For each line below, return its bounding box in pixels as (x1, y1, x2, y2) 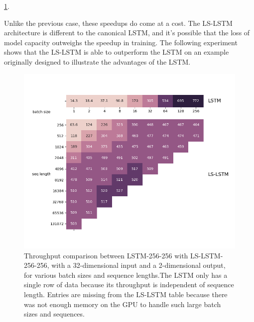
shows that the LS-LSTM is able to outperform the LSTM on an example (4, 47, 229, 57)
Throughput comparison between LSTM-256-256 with (24, 250, 188, 260)
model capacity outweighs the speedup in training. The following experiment (4, 37, 238, 47)
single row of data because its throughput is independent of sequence (24, 279, 234, 290)
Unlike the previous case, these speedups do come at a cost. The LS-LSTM (4, 17, 233, 28)
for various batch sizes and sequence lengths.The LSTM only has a (24, 269, 228, 280)
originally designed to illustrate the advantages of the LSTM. (4, 56, 191, 67)
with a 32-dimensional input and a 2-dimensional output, (51, 260, 226, 270)
